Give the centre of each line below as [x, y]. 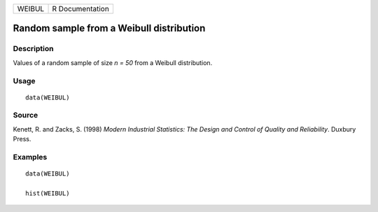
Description [33, 49]
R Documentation [81, 9]
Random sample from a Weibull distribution [109, 28]
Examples [30, 157]
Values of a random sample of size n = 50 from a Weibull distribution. [113, 62]
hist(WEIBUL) [48, 193]
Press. [22, 139]
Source [26, 115]
